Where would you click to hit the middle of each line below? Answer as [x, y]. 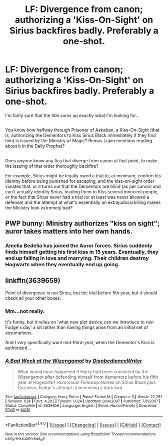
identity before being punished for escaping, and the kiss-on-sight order [80, 181]
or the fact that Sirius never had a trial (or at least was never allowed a [77, 197]
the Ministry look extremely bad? [39, 207]
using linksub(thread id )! [25, 439]
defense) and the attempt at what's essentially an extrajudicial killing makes [83, 202]
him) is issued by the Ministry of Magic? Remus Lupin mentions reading [79, 141]
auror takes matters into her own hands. [69, 231]
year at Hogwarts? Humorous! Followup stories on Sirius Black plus [86, 382]
